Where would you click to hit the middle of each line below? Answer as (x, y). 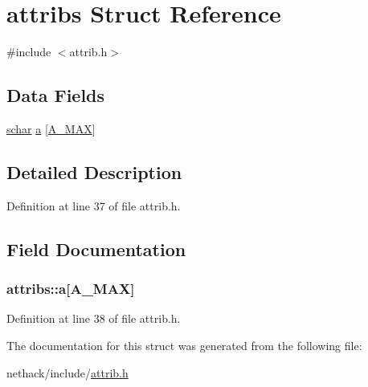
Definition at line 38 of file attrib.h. (94, 318)
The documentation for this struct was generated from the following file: (184, 345)
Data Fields (56, 95)
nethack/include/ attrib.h (67, 372)
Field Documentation (96, 248)
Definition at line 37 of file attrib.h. (94, 205)
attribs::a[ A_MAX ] (71, 289)
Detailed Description (94, 171)
